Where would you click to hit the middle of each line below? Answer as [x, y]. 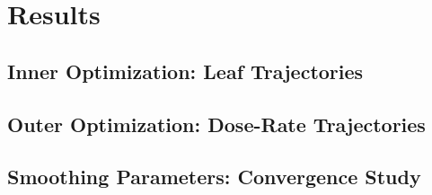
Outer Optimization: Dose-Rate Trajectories [216, 124]
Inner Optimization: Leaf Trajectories [185, 71]
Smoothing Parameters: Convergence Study [214, 177]
